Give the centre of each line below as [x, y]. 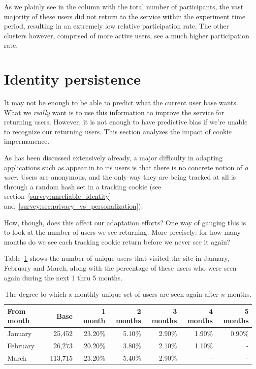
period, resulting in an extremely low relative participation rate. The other [117, 26]
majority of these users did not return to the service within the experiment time [125, 16]
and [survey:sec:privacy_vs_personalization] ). [74, 206]
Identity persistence [73, 79]
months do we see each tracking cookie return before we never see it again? [117, 241]
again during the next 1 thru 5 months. [63, 277]
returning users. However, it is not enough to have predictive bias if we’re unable [126, 122]
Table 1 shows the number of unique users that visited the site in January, [117, 258]
